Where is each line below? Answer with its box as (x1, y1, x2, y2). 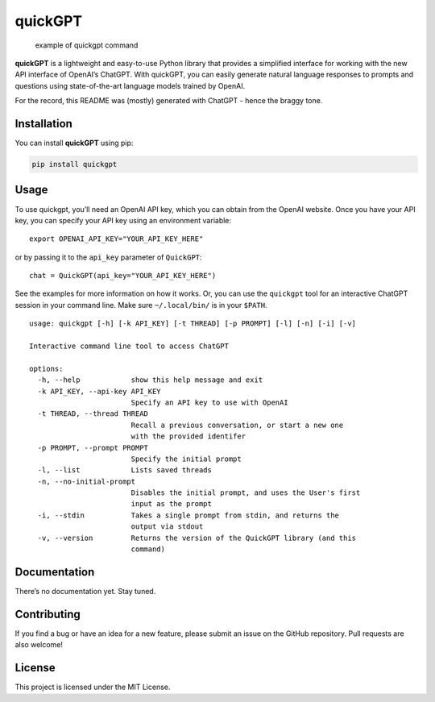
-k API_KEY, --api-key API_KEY (37, 387, 161, 396)
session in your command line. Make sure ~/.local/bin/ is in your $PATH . (14, 300, 267, 309)
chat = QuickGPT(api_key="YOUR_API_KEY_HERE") (29, 271, 217, 280)
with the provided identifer (130, 432, 246, 441)
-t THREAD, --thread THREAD (37, 409, 149, 418)
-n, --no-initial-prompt (37, 476, 136, 486)
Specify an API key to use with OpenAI (130, 397, 289, 407)
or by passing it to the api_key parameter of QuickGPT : (14, 252, 202, 262)
